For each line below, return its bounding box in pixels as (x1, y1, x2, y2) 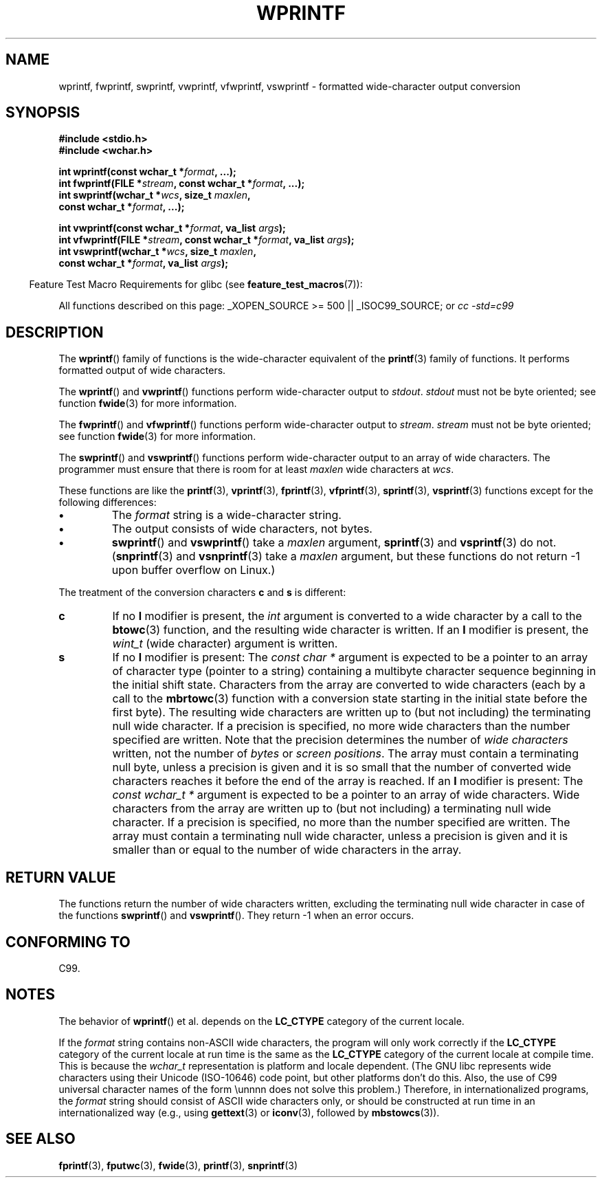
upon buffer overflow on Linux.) (111, 563, 276, 577)
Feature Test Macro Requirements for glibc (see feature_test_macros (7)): (29, 278, 363, 291)
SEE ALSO (5, 1130, 76, 1148)
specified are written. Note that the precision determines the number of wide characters (112, 733, 568, 747)
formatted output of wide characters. (58, 364, 226, 377)
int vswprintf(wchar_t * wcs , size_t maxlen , (58, 245, 257, 258)
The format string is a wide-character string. (111, 508, 342, 522)
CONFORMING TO (5, 933, 131, 951)
